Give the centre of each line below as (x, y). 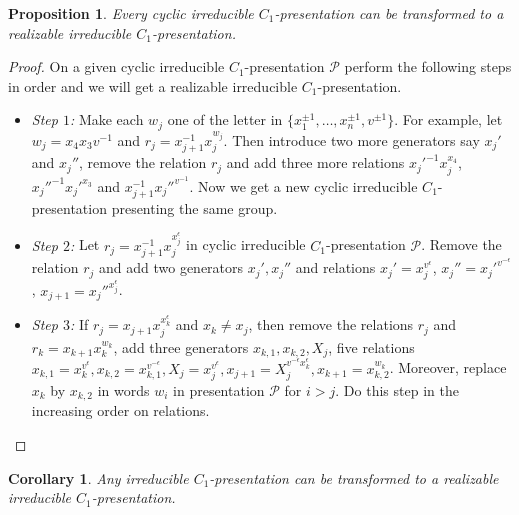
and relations (335, 267)
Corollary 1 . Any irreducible (98, 477)
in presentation (219, 390)
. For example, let (448, 119)
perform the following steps (428, 66)
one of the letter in (225, 119)
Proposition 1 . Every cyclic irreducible (131, 13)
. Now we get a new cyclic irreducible (303, 185)
